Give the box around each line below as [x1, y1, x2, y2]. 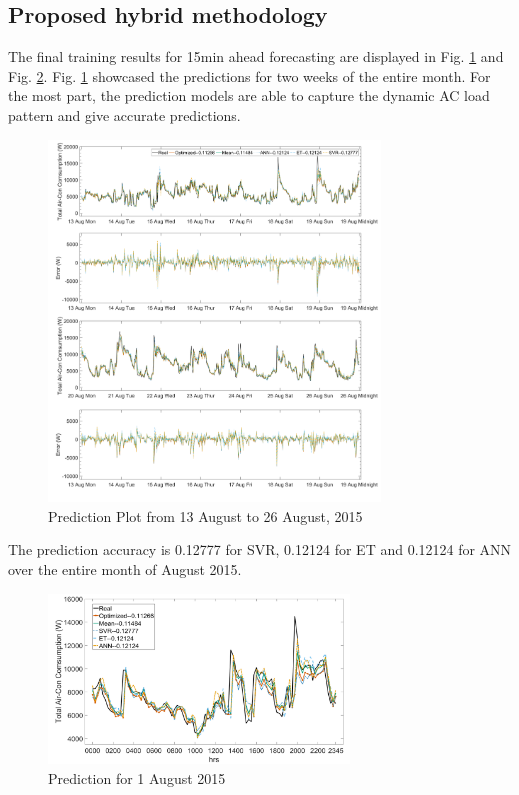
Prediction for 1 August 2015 [48, 767, 226, 788]
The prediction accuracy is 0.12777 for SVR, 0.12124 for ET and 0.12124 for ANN [8, 539, 512, 560]
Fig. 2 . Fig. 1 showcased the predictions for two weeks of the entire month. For [8, 65, 491, 86]
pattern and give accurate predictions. [8, 104, 241, 125]
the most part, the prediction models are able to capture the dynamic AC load [8, 85, 490, 106]
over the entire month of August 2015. [8, 559, 242, 580]
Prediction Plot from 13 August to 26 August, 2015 [48, 505, 363, 526]
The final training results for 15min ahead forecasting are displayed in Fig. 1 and [8, 46, 504, 67]
